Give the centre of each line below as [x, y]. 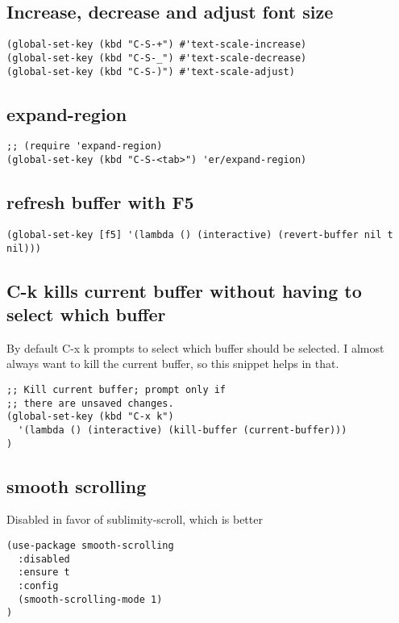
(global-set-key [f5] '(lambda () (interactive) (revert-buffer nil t [200, 234]
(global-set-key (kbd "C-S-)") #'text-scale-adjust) [151, 71]
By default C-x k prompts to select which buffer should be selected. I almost [195, 347]
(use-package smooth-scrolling [90, 546]
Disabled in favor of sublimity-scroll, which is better [135, 519]
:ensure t [44, 573]
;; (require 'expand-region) [85, 146]
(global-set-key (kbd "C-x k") [90, 417]
